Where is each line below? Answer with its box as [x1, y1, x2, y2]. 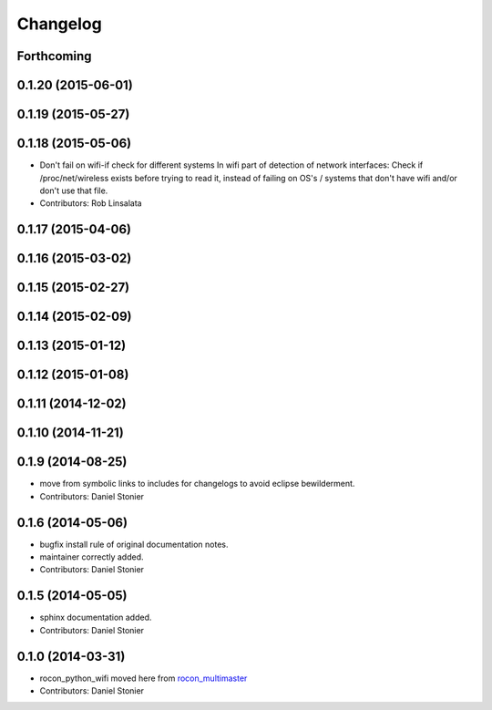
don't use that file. [39, 185, 108, 196]
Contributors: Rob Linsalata [39, 198, 142, 209]
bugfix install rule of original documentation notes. [39, 539, 229, 550]
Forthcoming [16, 48, 92, 64]
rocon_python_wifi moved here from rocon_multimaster [39, 673, 248, 684]
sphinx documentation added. [39, 612, 152, 623]
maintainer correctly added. [39, 551, 145, 562]
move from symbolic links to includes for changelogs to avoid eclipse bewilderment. [39, 478, 355, 489]
